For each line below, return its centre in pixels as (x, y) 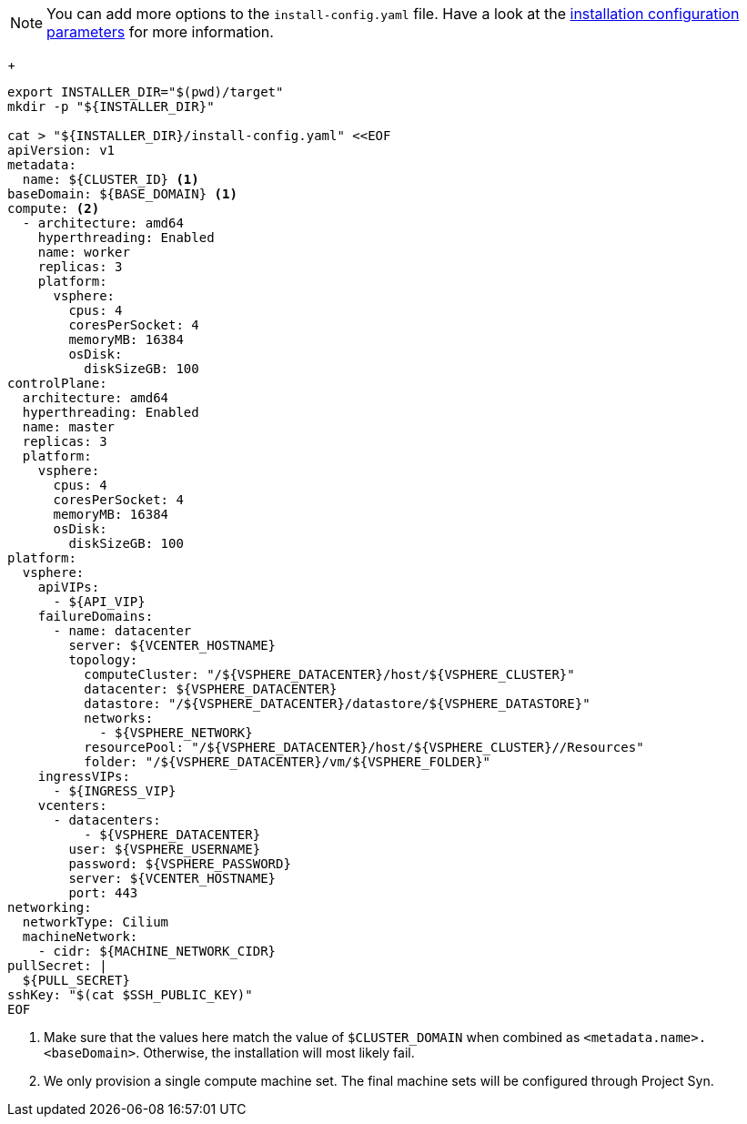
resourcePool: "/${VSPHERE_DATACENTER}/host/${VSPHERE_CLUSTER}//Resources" (364, 747)
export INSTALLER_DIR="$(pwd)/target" (146, 92)
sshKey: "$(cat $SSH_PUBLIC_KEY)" (130, 995)
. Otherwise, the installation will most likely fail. (275, 1053)
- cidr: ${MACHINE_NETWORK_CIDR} (157, 951)
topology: (103, 660)
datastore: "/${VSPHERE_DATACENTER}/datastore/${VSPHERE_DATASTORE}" (337, 704)
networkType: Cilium (96, 922)
